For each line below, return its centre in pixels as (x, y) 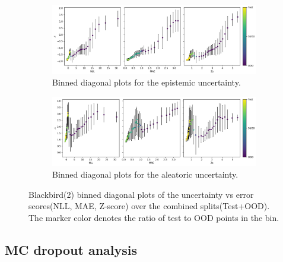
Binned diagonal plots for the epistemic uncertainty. (147, 82)
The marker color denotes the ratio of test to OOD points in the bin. (154, 217)
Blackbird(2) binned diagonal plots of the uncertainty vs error (141, 194)
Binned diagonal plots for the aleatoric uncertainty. (145, 174)
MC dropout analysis (71, 249)
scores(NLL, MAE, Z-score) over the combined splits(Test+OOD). (149, 206)
